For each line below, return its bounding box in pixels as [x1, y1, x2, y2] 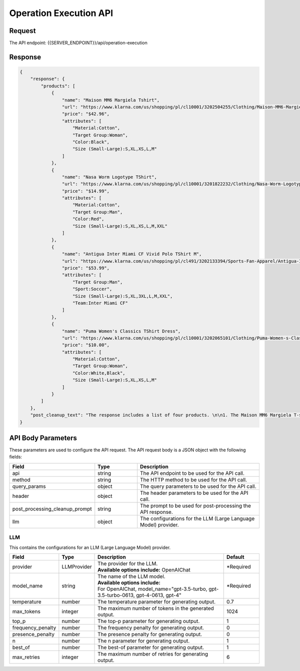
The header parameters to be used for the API [140, 489, 248, 496]
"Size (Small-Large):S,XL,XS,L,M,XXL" [72, 223, 167, 229]
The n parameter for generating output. [97, 637, 190, 644]
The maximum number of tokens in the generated [97, 605, 214, 612]
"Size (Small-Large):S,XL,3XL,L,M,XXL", [72, 293, 173, 299]
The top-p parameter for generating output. [97, 618, 200, 625]
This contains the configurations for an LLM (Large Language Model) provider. [9, 544, 171, 550]
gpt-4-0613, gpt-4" [135, 592, 182, 599]
